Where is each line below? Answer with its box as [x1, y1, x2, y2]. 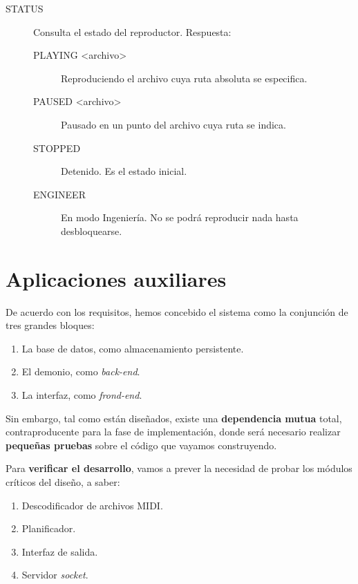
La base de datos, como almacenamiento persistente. [21, 341, 244, 355]
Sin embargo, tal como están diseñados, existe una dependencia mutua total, [6, 411, 342, 425]
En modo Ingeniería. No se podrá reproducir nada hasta [61, 210, 299, 225]
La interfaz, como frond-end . [21, 388, 142, 402]
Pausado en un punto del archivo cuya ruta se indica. [61, 117, 286, 131]
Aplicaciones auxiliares [6, 264, 227, 292]
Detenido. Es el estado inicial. [61, 164, 187, 178]
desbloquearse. [61, 223, 122, 238]
